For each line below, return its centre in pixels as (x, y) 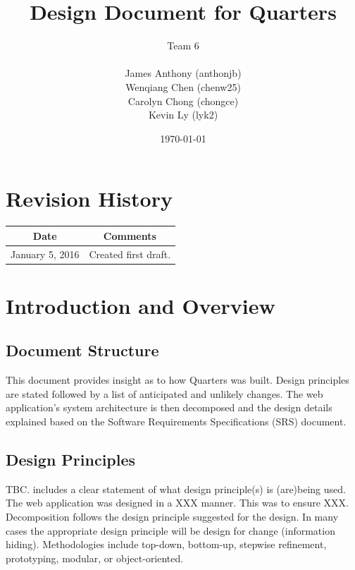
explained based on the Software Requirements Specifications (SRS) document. (176, 422)
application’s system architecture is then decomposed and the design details (169, 407)
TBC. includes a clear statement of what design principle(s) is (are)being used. (176, 489)
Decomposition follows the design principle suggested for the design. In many (172, 516)
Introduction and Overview (141, 305)
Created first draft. (130, 254)
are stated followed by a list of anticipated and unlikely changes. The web (164, 393)
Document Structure (82, 350)
